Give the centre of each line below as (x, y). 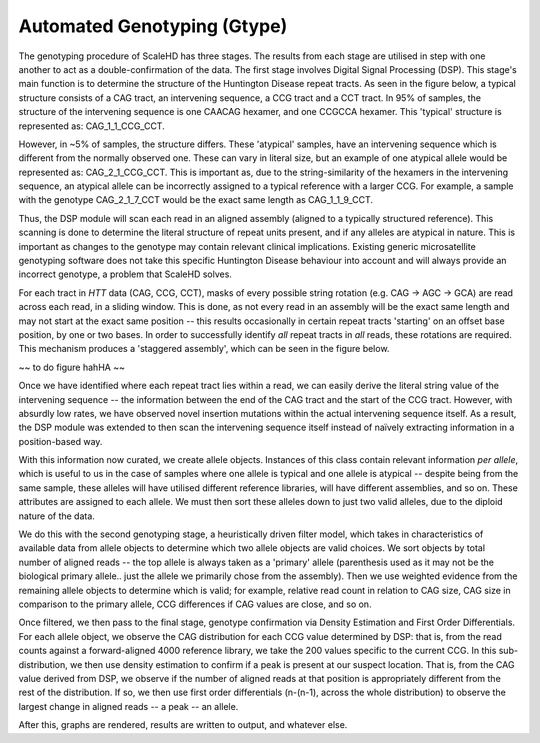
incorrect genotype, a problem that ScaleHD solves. (125, 274)
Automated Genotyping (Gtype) (153, 26)
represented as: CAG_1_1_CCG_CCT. (91, 126)
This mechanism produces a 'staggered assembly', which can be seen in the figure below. (204, 349)
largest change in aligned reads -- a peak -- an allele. (128, 706)
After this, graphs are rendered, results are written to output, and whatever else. (183, 725)
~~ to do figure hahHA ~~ (71, 367)
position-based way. (60, 441)
